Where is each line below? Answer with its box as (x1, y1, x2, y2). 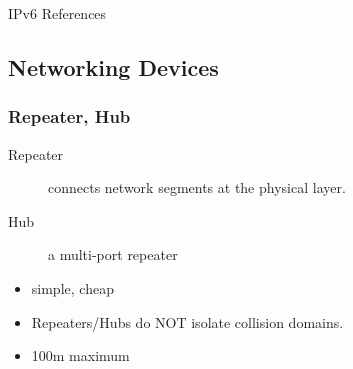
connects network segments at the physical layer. (48, 177, 346, 198)
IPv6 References (8, 3, 107, 23)
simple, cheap (31, 277, 114, 298)
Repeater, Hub (8, 104, 131, 129)
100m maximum (31, 345, 130, 366)
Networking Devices (8, 51, 219, 82)
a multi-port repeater (48, 244, 178, 265)
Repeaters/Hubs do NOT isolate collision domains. (31, 311, 344, 332)
